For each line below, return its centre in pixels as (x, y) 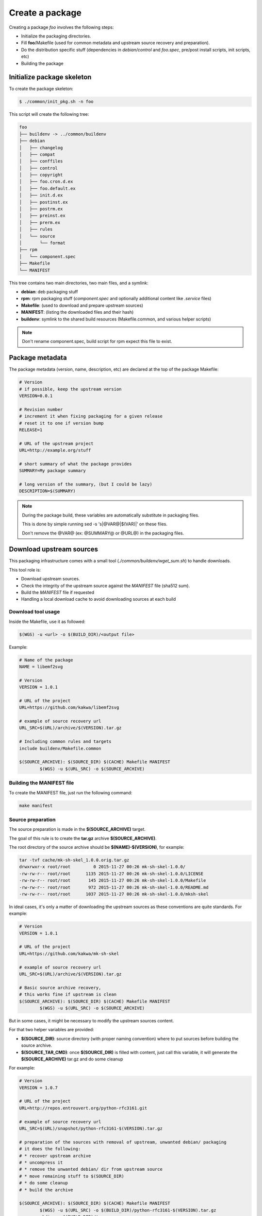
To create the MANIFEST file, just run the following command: (71, 792)
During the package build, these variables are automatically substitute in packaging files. (111, 515)
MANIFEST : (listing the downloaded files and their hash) (77, 312)
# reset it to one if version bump (61, 423)
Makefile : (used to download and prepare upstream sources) (82, 305)
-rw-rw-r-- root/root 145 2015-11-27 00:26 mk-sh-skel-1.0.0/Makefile (113, 881)
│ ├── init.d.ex (41, 195)
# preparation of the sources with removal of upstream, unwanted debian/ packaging (123, 1142)
